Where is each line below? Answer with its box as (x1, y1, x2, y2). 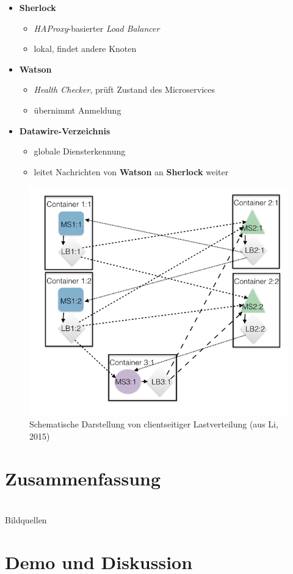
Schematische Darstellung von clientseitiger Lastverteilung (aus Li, (29, 418, 278, 431)
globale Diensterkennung (34, 145, 126, 158)
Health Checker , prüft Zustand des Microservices (34, 83, 215, 96)
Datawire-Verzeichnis (19, 124, 110, 137)
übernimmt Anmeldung (34, 103, 121, 116)
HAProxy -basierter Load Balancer (34, 21, 160, 34)
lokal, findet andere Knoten (34, 42, 137, 55)
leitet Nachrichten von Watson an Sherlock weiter (34, 165, 229, 178)
